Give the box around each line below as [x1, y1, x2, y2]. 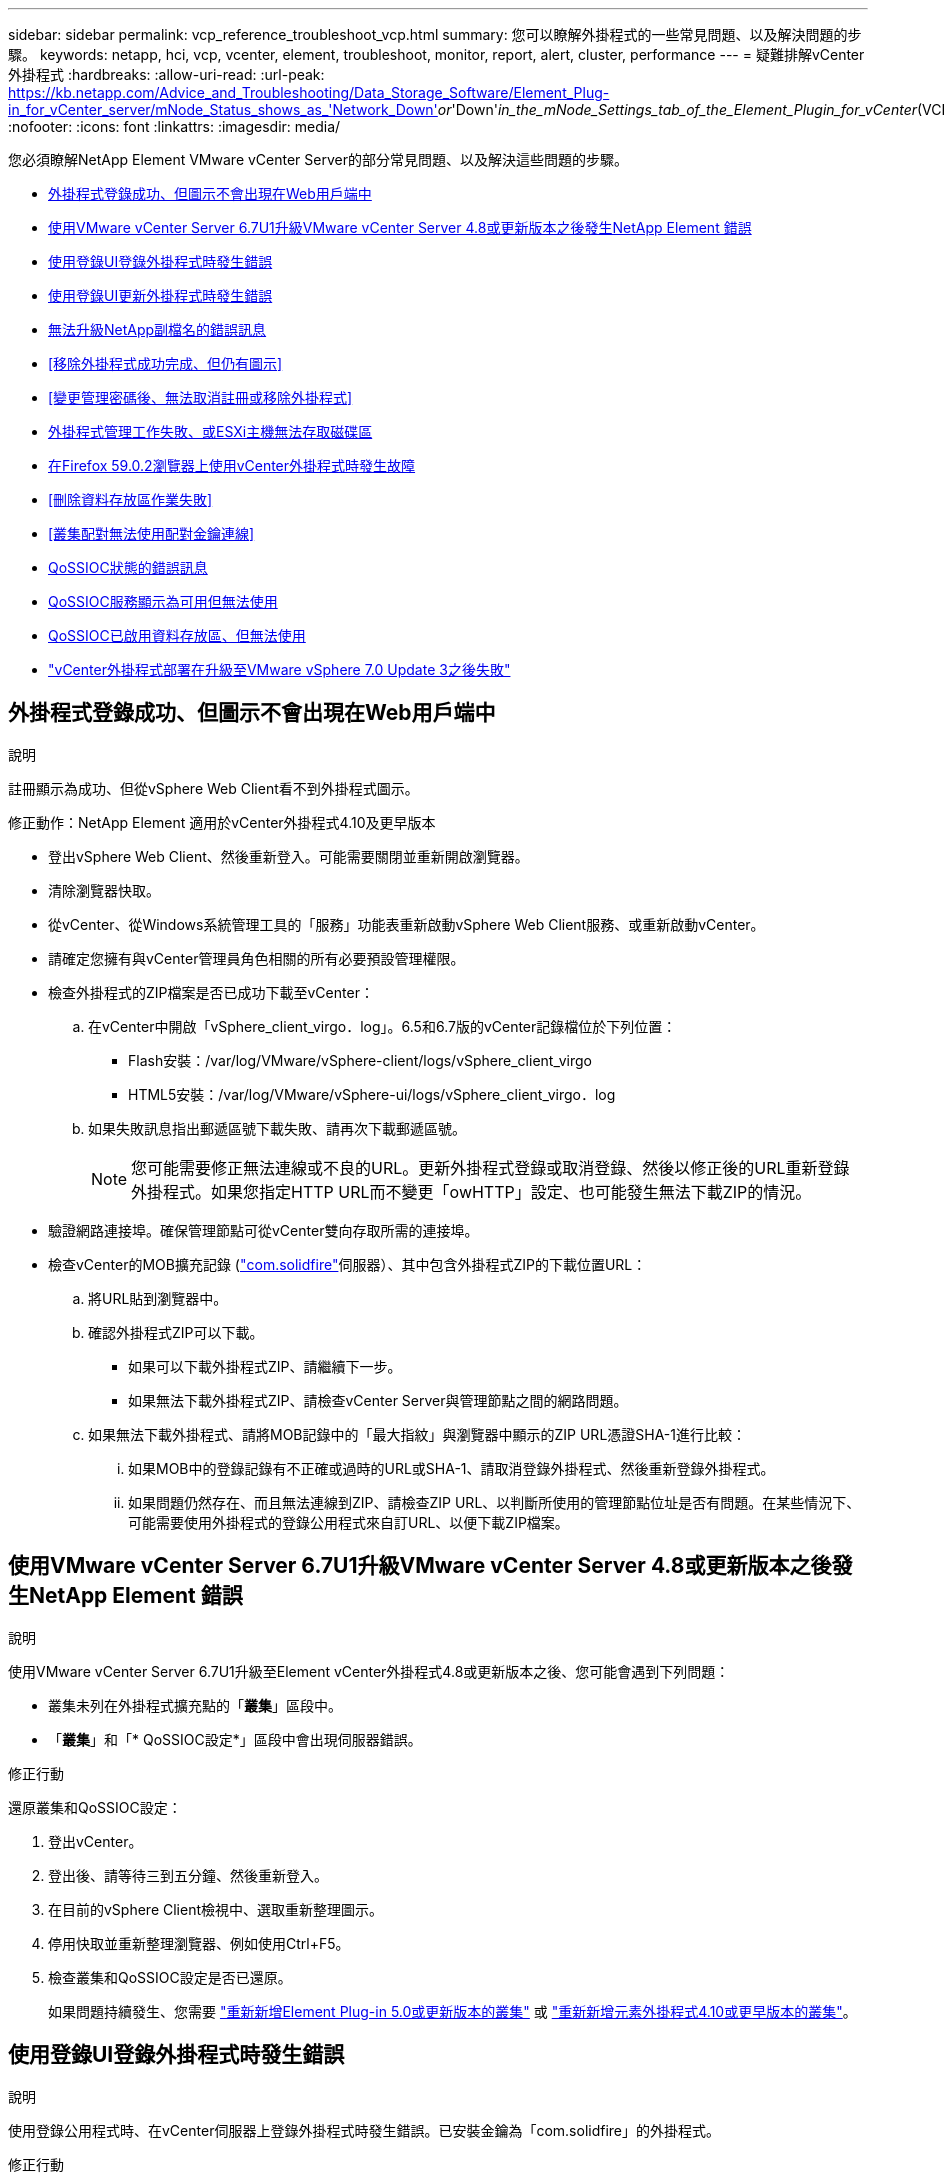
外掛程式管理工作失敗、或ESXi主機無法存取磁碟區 [48, 423, 373, 440]
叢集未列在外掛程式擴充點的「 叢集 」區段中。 [48, 1696, 342, 1714]
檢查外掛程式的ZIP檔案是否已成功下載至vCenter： [48, 983, 374, 1001]
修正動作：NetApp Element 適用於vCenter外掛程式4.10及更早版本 [8, 813, 436, 831]
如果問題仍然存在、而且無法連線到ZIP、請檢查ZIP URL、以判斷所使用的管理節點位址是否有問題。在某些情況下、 [128, 1493, 861, 1511]
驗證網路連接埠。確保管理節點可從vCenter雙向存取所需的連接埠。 [48, 1221, 479, 1239]
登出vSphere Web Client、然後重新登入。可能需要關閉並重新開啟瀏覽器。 [48, 847, 529, 865]
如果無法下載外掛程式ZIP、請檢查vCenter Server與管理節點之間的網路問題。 [128, 1391, 628, 1409]
